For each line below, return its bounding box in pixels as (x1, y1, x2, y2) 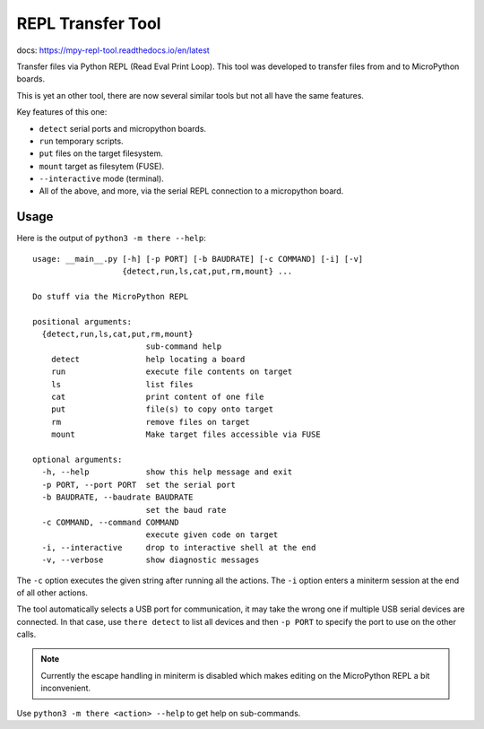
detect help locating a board (50, 354, 246, 364)
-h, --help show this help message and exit (41, 467, 293, 477)
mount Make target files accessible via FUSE (50, 430, 322, 439)
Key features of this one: (16, 107, 108, 117)
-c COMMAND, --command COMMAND (41, 516, 179, 527)
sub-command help (145, 342, 222, 351)
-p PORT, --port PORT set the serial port (41, 480, 237, 490)
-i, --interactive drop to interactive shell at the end (41, 542, 316, 552)
